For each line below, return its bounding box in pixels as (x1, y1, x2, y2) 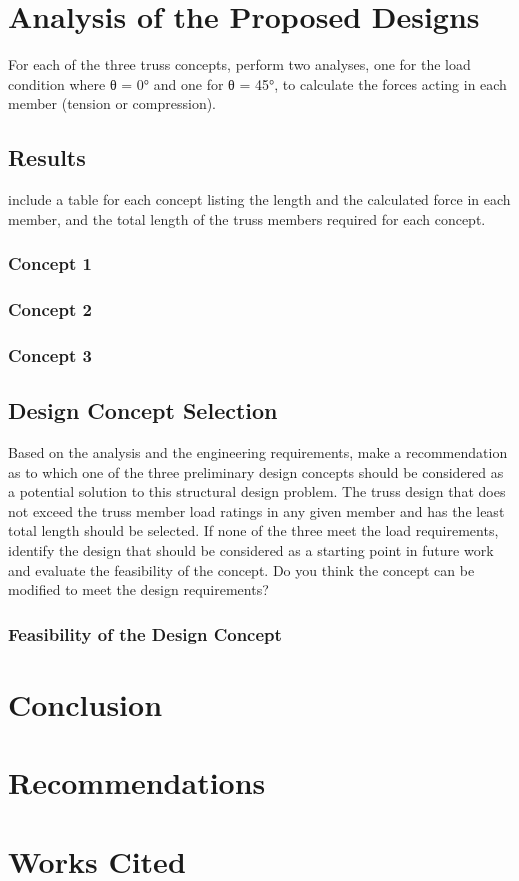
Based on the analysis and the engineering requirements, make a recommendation (8, 442, 508, 463)
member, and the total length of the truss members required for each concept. (8, 208, 486, 229)
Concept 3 (8, 342, 92, 367)
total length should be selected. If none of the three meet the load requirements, (8, 520, 499, 541)
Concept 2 (8, 297, 92, 322)
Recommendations (8, 762, 266, 803)
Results (8, 142, 86, 173)
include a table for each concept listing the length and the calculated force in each (8, 189, 511, 210)
